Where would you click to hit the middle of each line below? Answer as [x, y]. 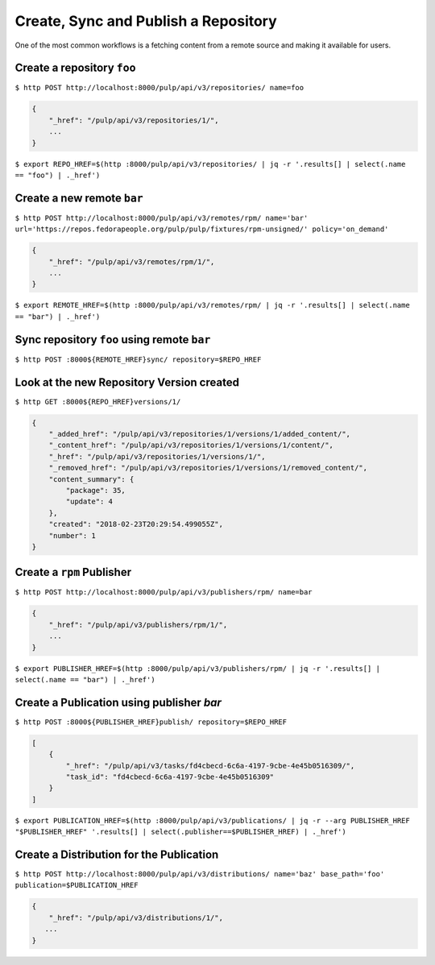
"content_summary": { [91, 479]
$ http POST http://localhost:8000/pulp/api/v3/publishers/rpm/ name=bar [164, 592]
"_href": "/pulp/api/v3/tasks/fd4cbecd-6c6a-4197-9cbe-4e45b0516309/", [210, 766]
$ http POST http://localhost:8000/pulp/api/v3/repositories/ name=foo [159, 88]
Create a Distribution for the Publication [117, 854]
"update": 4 [89, 502]
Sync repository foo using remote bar [113, 340]
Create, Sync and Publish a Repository [146, 21]
